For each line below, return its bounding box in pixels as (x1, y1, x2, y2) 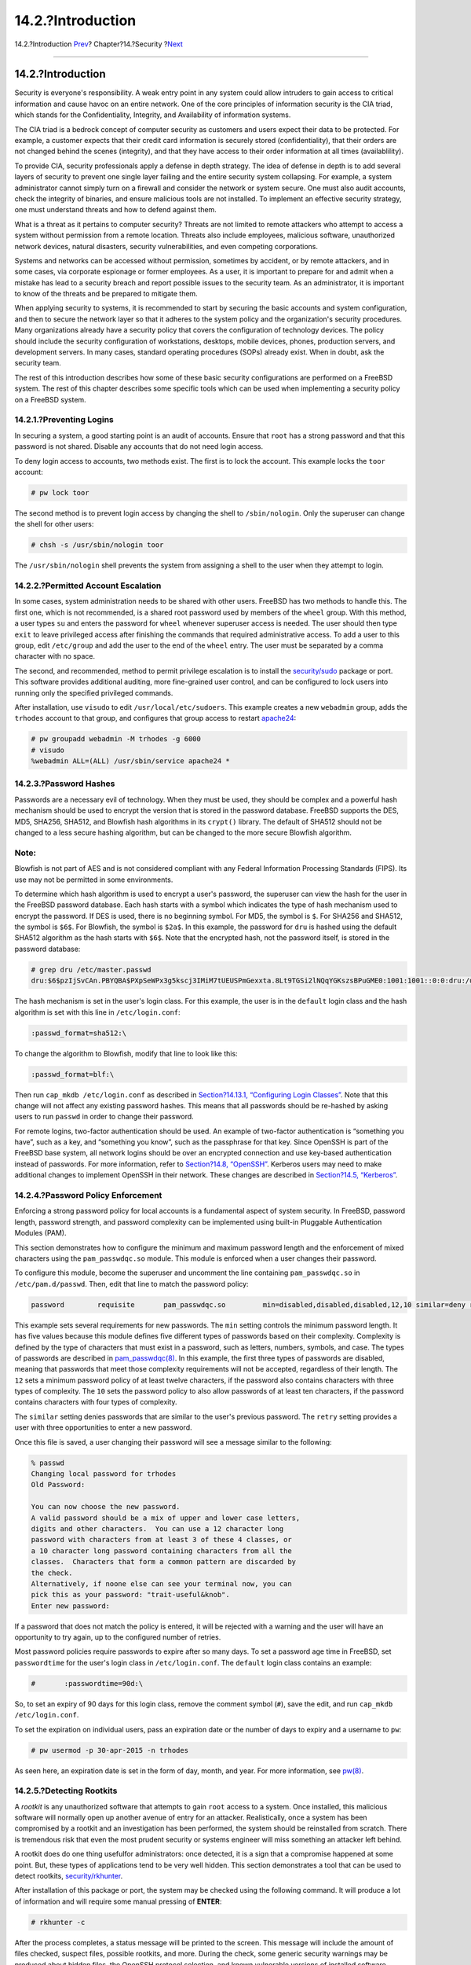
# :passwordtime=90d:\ (31, 1679, 144, 1688)
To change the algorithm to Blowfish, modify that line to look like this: (14, 1049, 239, 1058)
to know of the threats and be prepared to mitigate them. (14, 289, 198, 299)
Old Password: (31, 1480, 86, 1489)
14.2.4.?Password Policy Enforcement (14, 1190, 162, 1201)
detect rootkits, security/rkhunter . (14, 1871, 123, 1881)
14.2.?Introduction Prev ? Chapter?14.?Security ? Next (14, 39, 184, 49)
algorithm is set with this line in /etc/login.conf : (14, 1007, 181, 1017)
